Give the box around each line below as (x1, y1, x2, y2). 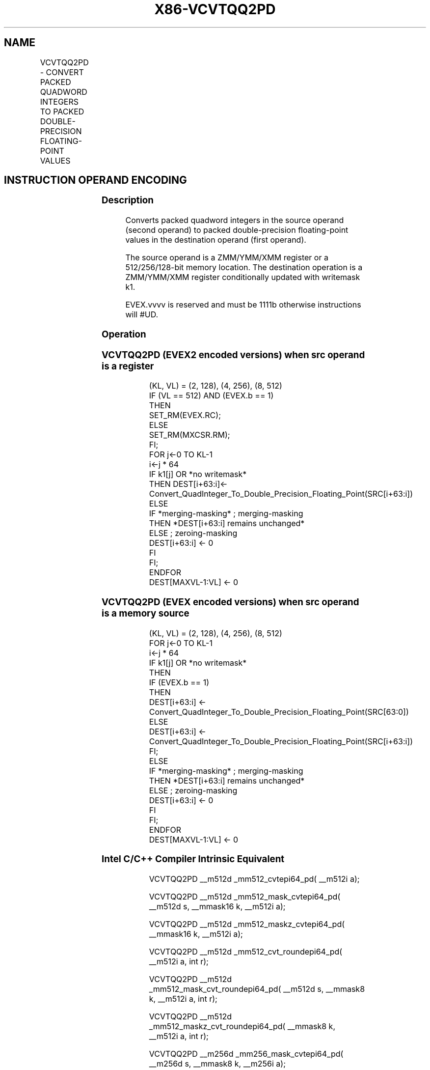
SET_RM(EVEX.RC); (149, 410, 221, 421)
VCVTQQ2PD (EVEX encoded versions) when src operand (102, 596, 359, 608)
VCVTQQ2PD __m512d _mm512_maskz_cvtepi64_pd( (149, 919, 345, 929)
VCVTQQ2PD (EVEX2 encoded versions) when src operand (102, 349, 365, 361)
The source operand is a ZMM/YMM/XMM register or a (125, 253, 328, 263)
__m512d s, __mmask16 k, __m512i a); (149, 901, 286, 912)
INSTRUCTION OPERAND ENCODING (4, 174, 187, 187)
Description (102, 195, 154, 206)
